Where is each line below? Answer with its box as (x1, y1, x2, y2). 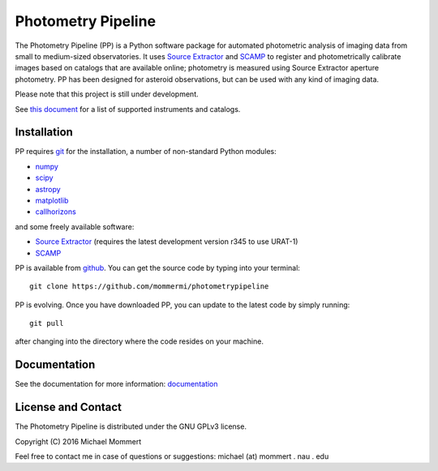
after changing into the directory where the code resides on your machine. (15, 336, 264, 346)
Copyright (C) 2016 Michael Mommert (15, 436, 142, 446)
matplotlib (35, 195, 69, 205)
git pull (29, 319, 64, 328)
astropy (35, 184, 61, 194)
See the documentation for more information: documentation (15, 379, 218, 389)
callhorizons (35, 207, 76, 216)
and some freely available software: (15, 221, 135, 231)
